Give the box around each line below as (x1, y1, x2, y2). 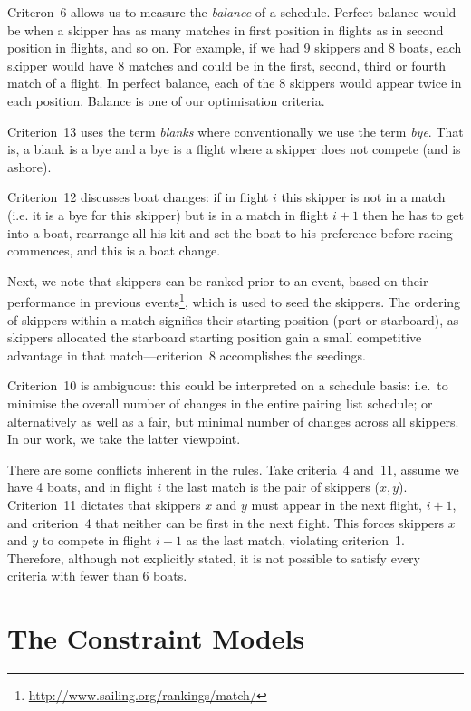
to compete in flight (42, 531, 152, 550)
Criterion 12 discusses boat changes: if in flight (7, 187, 269, 207)
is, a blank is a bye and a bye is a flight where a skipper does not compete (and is (7, 139, 461, 159)
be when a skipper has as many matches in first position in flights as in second (7, 20, 444, 39)
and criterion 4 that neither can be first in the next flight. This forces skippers (7, 513, 445, 532)
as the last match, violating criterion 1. (186, 531, 405, 550)
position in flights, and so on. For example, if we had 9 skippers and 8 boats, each (7, 38, 462, 57)
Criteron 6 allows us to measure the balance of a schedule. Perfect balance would (7, 3, 457, 21)
